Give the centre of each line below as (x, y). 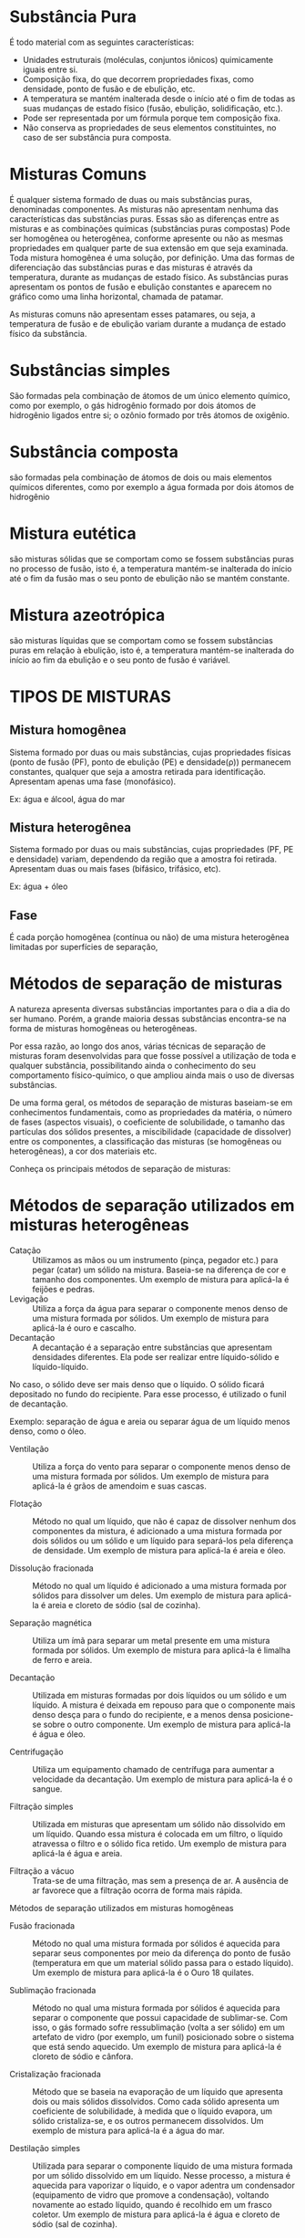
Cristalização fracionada (56, 2075)
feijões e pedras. (64, 1290)
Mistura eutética (73, 533)
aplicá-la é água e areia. (77, 1854)
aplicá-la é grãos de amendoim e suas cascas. (119, 1486)
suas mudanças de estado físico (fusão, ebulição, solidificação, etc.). (153, 108)
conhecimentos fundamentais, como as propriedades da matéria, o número (151, 1113)
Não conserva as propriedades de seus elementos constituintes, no (149, 127)
